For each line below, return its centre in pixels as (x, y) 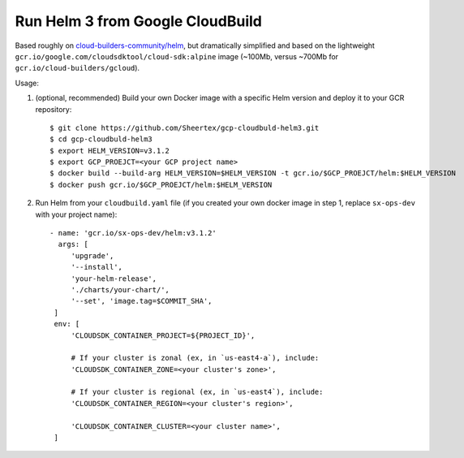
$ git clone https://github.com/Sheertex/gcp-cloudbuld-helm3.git (185, 127)
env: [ (67, 324)
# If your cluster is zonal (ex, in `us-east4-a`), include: (195, 358)
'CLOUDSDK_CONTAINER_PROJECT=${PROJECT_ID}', (163, 335)
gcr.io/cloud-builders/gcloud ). (77, 68)
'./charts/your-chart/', (120, 289)
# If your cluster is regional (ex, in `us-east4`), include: (197, 392)
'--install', (97, 267)
